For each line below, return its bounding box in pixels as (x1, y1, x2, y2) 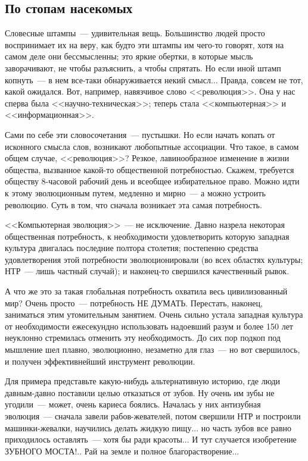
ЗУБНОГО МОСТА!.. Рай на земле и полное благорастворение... (5, 444, 239, 457)
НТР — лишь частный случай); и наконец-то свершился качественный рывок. (5, 265, 290, 277)
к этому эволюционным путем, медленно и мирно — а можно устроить (5, 186, 266, 199)
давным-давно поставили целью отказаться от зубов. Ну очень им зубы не (5, 386, 275, 399)
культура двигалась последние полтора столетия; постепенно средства (5, 242, 259, 254)
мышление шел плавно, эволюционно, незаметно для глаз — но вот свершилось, (5, 343, 300, 356)
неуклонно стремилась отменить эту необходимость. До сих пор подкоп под (5, 331, 281, 344)
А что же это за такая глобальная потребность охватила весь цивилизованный (5, 285, 288, 297)
